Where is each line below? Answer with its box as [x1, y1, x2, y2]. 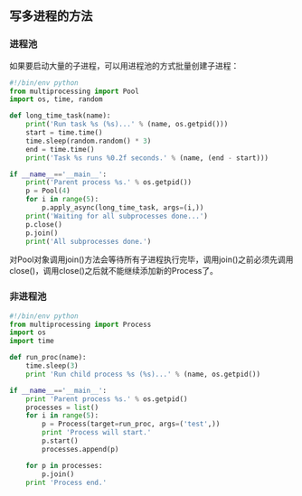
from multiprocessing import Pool [9, 87, 140, 96]
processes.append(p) [42, 445, 119, 454]
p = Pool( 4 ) [25, 186, 71, 196]
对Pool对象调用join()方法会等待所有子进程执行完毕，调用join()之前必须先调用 [9, 254, 294, 265]
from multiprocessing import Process [9, 320, 152, 329]
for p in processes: [25, 461, 103, 470]
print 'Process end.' [25, 478, 107, 487]
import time [9, 337, 54, 346]
